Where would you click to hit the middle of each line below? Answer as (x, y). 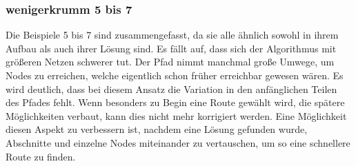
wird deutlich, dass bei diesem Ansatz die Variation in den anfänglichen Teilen (171, 89)
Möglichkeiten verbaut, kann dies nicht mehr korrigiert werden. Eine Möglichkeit (176, 115)
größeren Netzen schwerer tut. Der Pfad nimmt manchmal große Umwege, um (170, 62)
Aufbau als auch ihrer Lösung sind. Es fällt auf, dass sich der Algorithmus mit (171, 48)
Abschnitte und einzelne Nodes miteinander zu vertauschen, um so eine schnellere (178, 142)
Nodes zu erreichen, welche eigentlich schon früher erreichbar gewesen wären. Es (175, 75)
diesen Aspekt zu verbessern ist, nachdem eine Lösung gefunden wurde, (157, 129)
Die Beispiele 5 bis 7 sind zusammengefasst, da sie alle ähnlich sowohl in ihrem (172, 35)
